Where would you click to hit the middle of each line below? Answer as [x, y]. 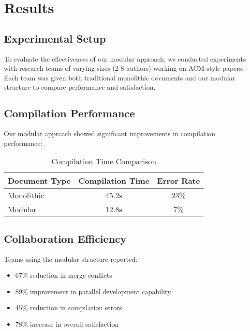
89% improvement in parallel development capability [93, 291]
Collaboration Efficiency [65, 238]
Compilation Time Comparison [104, 161]
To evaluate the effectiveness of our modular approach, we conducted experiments [125, 58]
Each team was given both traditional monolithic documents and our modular [120, 77]
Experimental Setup [55, 38]
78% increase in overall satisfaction [67, 323]
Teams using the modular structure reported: [71, 259]
